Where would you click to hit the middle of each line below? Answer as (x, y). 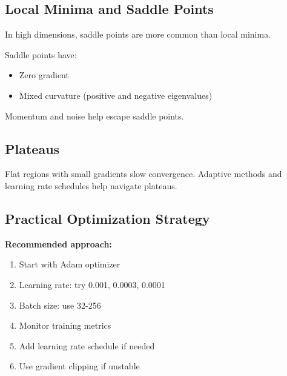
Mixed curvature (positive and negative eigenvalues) (116, 95)
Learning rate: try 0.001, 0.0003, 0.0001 (92, 284)
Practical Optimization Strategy (107, 218)
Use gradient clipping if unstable (79, 366)
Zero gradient (44, 75)
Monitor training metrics (65, 325)
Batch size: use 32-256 (60, 305)
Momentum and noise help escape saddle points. (94, 116)
